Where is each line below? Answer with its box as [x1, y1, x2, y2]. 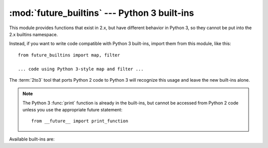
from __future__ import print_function [31, 118, 129, 124]
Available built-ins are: [9, 136, 55, 142]
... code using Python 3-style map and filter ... [18, 66, 144, 72]
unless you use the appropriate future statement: [22, 107, 123, 113]
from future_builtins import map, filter [18, 52, 120, 58]
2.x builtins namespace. [9, 31, 58, 37]
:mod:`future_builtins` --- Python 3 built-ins [9, 7, 195, 18]
